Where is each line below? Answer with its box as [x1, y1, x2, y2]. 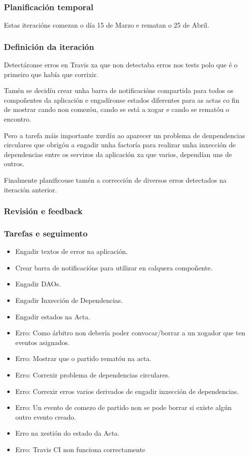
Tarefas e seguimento [4, 227, 88, 239]
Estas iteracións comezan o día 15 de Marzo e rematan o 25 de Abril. [4, 20, 209, 30]
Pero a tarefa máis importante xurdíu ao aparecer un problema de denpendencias [4, 130, 245, 140]
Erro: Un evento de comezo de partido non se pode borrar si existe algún [15, 402, 232, 412]
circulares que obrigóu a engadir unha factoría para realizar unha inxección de [4, 140, 236, 150]
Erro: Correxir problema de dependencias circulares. [15, 369, 170, 379]
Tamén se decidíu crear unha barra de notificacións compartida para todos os [4, 85, 233, 95]
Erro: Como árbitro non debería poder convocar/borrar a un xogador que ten [15, 328, 246, 338]
